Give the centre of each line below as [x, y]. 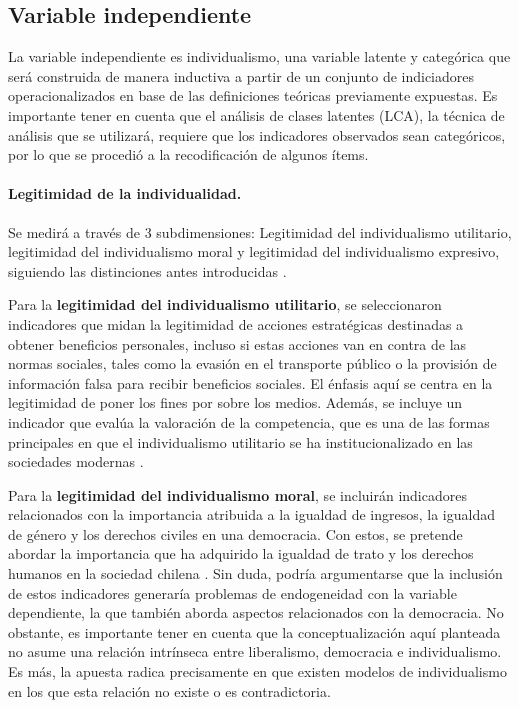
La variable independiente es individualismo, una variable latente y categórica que [259, 56]
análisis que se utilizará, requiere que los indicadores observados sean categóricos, [257, 134]
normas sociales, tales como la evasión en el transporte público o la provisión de [252, 363]
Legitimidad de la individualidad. [125, 193]
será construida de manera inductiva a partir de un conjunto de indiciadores [241, 75]
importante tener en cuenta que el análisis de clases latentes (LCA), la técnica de [256, 114]
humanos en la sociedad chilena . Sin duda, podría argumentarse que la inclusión [255, 573]
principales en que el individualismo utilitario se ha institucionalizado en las [240, 441]
